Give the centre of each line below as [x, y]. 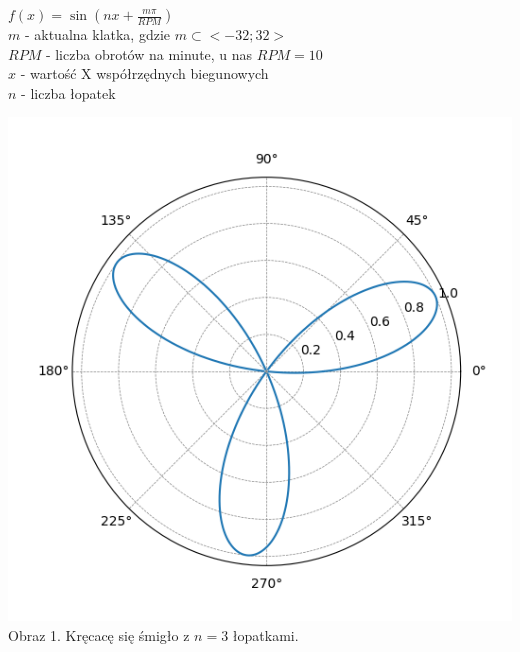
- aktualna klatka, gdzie [97, 34]
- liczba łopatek [68, 92]
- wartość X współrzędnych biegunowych [144, 73]
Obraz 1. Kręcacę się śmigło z [99, 634]
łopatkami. [265, 634]
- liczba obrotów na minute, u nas [149, 53]
